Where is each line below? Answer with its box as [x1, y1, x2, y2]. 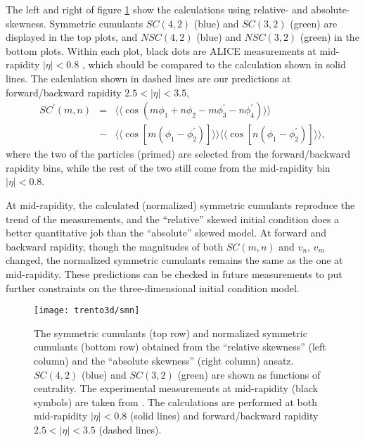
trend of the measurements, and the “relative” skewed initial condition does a [6, 211, 340, 226]
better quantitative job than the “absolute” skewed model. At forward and [6, 225, 327, 240]
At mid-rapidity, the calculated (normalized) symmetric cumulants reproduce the [6, 198, 355, 212]
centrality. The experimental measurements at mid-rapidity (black [34, 381, 318, 396]
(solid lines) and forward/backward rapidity [129, 408, 319, 423]
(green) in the [300, 30, 359, 44]
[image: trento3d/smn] [34, 305, 140, 316]
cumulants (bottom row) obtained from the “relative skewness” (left [34, 339, 326, 354]
